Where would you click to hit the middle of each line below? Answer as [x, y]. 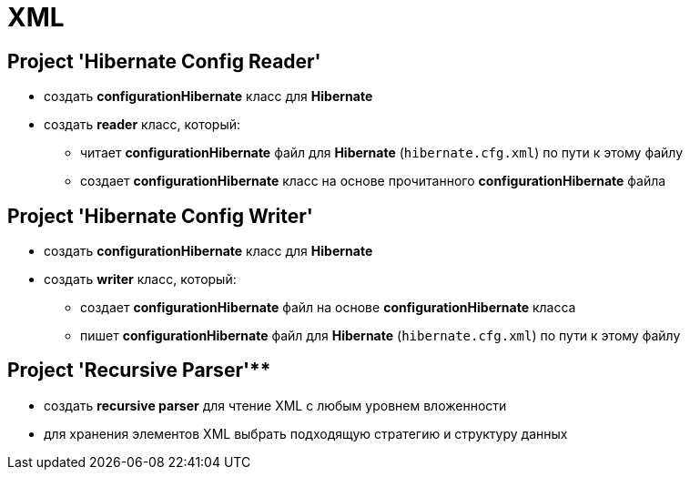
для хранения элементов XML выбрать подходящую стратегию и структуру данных [306, 433]
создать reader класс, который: [142, 125]
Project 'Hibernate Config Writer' [160, 216]
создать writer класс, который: [140, 279]
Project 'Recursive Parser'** [139, 370]
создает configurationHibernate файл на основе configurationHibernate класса [328, 308]
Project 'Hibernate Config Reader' [164, 61]
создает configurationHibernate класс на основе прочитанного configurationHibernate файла [373, 181]
